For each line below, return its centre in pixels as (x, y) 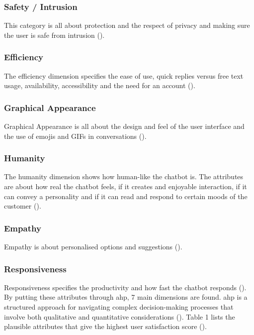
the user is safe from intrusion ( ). (54, 35)
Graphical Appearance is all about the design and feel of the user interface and (124, 126)
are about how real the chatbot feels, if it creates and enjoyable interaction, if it (126, 186)
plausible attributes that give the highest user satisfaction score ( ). (105, 326)
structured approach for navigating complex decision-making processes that (119, 307)
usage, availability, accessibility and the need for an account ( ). (100, 85)
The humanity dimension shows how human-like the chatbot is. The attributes (124, 176)
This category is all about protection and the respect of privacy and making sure (127, 25)
